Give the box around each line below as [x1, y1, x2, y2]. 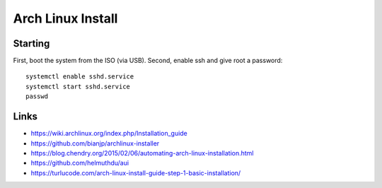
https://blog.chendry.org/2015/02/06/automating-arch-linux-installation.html [30, 148, 254, 157]
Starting [13, 37, 50, 49]
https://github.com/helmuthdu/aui [30, 159, 129, 168]
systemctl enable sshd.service [25, 73, 134, 81]
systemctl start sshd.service [25, 82, 131, 90]
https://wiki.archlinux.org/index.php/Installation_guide [30, 129, 187, 138]
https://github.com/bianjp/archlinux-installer [30, 139, 160, 148]
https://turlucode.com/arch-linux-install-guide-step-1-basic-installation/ [30, 168, 241, 177]
